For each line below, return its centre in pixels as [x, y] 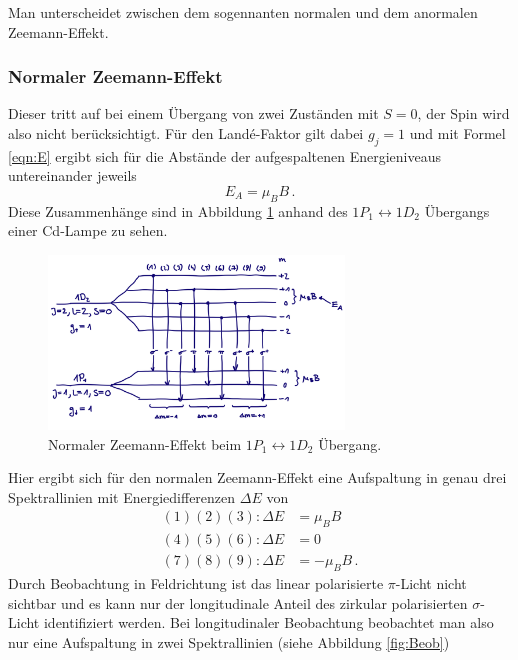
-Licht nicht [431, 583]
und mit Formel [457, 133]
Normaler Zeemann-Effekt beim [145, 443]
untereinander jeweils [72, 175]
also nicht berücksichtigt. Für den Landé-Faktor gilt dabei [186, 133]
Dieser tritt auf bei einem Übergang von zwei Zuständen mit [193, 113]
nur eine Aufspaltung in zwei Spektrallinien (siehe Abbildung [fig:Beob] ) [229, 641]
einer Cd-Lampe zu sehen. [88, 230]
